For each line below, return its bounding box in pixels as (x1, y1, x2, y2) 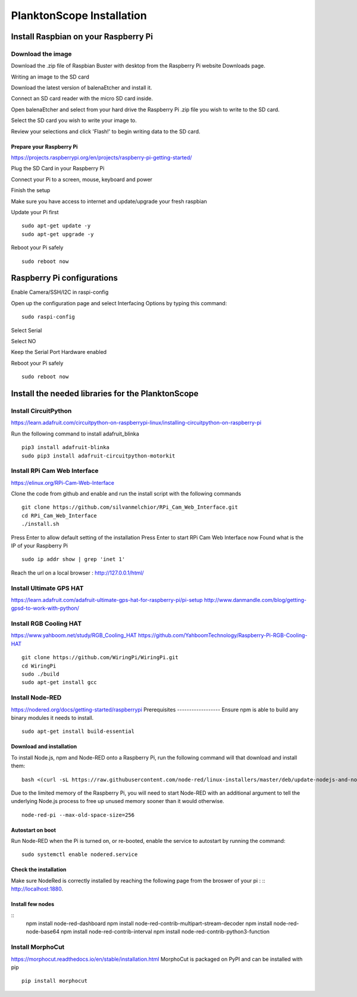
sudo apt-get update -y (21, 222, 91, 229)
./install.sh (21, 521, 59, 528)
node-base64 (26, 928, 59, 935)
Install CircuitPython (11, 406, 72, 415)
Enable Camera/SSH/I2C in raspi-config (11, 289, 109, 296)
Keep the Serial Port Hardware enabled (11, 349, 107, 356)
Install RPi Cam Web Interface (11, 467, 99, 475)
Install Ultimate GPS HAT (11, 584, 84, 592)
